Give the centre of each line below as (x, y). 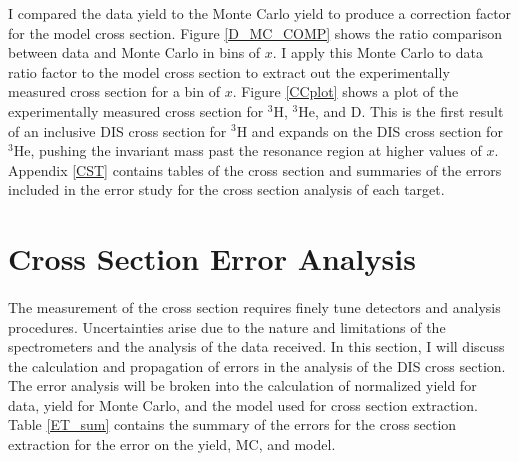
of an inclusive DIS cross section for (117, 130)
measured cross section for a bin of (114, 91)
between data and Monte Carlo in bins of (134, 52)
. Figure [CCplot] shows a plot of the (345, 91)
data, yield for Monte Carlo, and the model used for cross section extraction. (243, 404)
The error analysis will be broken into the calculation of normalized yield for (242, 385)
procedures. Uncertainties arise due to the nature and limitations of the (227, 326)
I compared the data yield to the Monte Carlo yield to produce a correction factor (260, 13)
